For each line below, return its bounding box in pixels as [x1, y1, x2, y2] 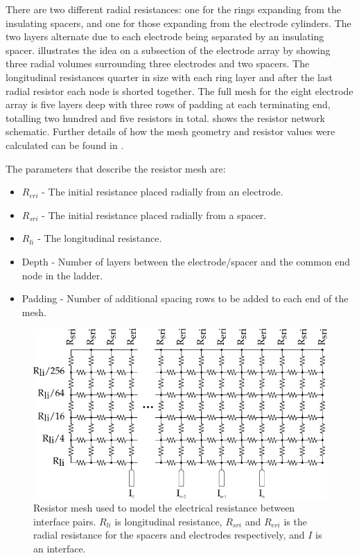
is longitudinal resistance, [114, 514, 222, 528]
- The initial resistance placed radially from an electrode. [42, 184, 283, 199]
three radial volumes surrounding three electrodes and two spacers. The [6, 56, 310, 71]
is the [283, 514, 307, 528]
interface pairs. [33, 514, 96, 528]
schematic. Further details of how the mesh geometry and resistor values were [6, 124, 335, 139]
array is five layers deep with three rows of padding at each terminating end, [6, 97, 331, 112]
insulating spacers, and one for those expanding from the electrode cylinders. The [6, 15, 351, 30]
